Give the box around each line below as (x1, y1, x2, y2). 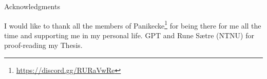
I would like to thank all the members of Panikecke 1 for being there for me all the (4, 18, 261, 31)
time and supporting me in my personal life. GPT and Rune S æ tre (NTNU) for (4, 30, 254, 40)
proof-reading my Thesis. (4, 40, 83, 50)
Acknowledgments (4, 1, 60, 11)
